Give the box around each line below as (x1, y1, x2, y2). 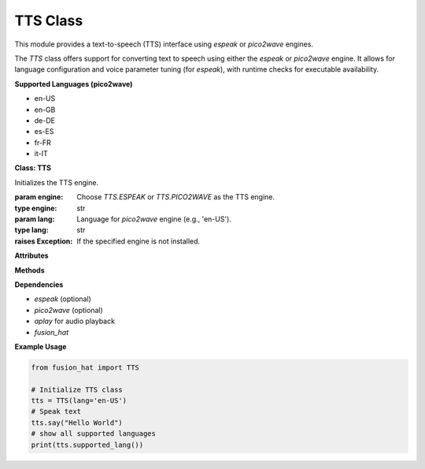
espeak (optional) (34, 294, 92, 303)
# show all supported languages (31, 430, 157, 438)
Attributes (14, 251, 49, 260)
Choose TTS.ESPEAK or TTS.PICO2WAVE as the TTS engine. (76, 192, 275, 202)
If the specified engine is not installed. (76, 236, 201, 246)
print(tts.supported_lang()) (31, 440, 144, 449)
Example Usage (14, 341, 67, 351)
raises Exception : (14, 236, 73, 246)
